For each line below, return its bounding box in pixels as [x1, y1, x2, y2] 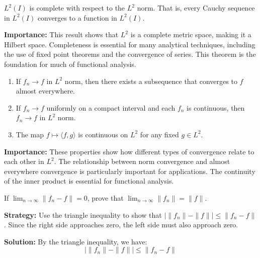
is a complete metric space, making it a [130, 29, 251, 40]
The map [16, 129, 44, 139]
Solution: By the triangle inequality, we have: [4, 236, 147, 246]
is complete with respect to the [29, 3, 125, 13]
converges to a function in [37, 12, 117, 23]
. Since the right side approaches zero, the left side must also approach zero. [4, 219, 238, 230]
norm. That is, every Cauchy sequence [137, 3, 255, 13]
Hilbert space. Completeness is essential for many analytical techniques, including [4, 39, 255, 49]
